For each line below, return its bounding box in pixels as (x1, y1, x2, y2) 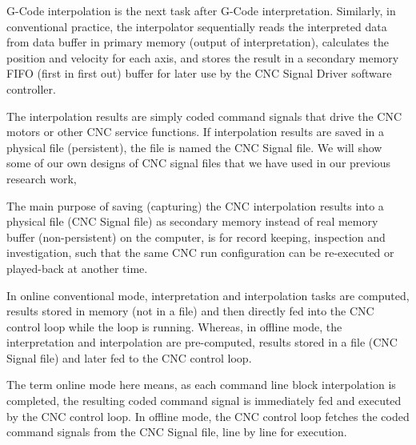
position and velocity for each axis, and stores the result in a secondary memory (6, 49, 399, 66)
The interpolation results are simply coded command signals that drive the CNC (6, 107, 402, 124)
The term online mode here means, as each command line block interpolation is (6, 376, 396, 393)
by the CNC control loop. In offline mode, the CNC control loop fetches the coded (6, 407, 410, 424)
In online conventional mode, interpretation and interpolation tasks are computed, (6, 287, 410, 303)
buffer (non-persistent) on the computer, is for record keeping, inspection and (6, 228, 386, 245)
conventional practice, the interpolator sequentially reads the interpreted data (6, 18, 387, 34)
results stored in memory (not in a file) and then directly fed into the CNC (6, 303, 374, 319)
